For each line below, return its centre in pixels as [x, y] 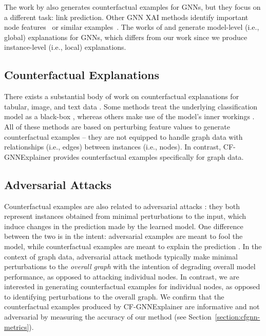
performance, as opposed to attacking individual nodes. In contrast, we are [122, 276]
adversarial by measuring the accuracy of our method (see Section [108, 317]
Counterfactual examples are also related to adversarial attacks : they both [122, 206]
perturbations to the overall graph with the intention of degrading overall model [130, 266]
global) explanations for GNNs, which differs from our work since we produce [126, 37]
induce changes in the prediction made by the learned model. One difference [124, 226]
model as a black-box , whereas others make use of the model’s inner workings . [129, 116]
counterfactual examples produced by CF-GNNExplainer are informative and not [132, 306]
